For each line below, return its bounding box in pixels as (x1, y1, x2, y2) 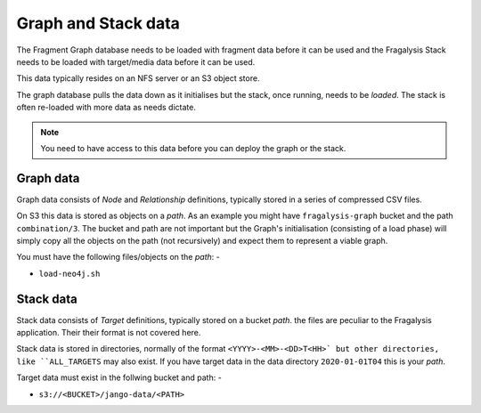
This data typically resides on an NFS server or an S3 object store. (16, 73, 260, 84)
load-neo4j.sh (38, 268, 101, 279)
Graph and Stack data (16, 13, 180, 33)
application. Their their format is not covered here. (16, 328, 201, 338)
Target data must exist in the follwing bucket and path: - (16, 372, 222, 383)
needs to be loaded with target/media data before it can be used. (16, 56, 256, 67)
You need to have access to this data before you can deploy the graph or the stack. (40, 142, 346, 153)
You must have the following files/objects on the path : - (16, 252, 220, 263)
